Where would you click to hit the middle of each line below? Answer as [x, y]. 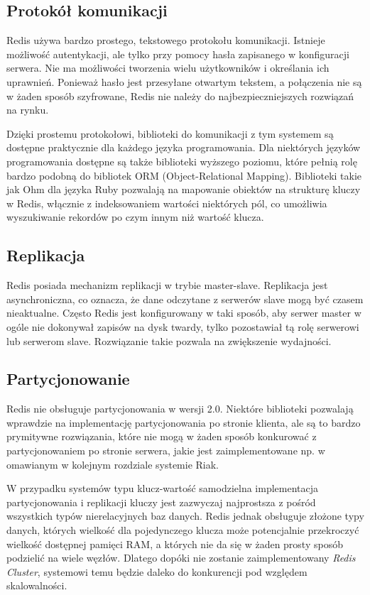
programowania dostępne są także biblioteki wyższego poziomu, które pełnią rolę [182, 161]
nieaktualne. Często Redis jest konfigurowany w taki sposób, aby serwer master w [184, 313]
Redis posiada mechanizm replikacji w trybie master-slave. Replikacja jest [167, 285]
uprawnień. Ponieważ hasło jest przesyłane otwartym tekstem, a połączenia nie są [184, 81]
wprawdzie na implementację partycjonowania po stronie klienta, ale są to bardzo [184, 422]
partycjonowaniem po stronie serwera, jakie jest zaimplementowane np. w [166, 451]
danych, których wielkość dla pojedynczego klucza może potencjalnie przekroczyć [183, 530]
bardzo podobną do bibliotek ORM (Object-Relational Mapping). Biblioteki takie [184, 175]
